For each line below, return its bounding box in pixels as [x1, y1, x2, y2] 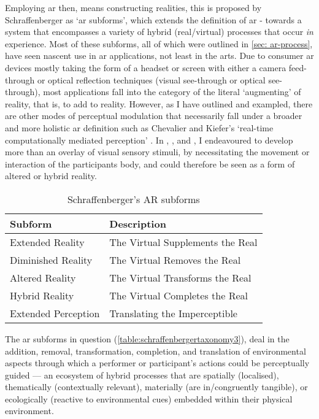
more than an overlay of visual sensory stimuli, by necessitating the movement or [5, 145, 310, 158]
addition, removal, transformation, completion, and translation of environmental [5, 344, 306, 357]
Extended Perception [10, 306, 100, 320]
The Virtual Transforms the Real [109, 270, 252, 285]
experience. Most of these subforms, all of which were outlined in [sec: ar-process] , [5, 37, 313, 50]
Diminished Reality [10, 252, 93, 267]
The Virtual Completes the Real [109, 288, 248, 302]
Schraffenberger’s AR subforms [67, 191, 200, 206]
